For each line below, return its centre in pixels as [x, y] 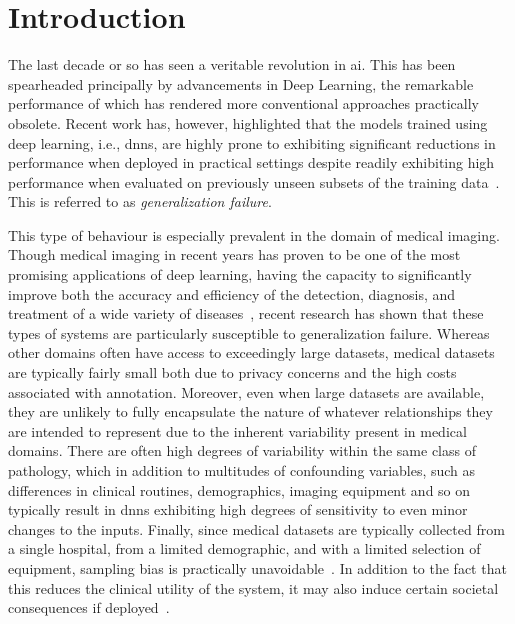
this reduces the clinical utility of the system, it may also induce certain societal [253, 587]
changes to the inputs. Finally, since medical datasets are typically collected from [256, 528]
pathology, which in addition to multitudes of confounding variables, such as [242, 470]
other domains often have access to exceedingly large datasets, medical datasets [251, 352]
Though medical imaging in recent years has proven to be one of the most [234, 254]
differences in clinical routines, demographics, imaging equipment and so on [239, 489]
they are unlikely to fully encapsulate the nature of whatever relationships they [250, 411]
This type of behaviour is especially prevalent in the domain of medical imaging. [254, 234]
